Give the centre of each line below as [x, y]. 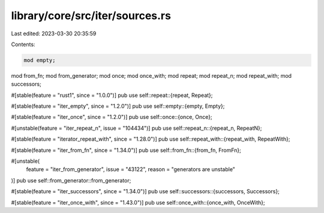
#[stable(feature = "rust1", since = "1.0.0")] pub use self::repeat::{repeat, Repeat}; [112, 95]
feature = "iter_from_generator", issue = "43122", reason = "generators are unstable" [130, 169]
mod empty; [40, 60]
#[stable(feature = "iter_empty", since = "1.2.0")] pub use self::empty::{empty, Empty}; [118, 106]
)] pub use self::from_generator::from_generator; [71, 180]
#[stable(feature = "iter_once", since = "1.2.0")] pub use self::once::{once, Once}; [112, 117]
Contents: [23, 44]
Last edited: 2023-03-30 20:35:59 [54, 34]
